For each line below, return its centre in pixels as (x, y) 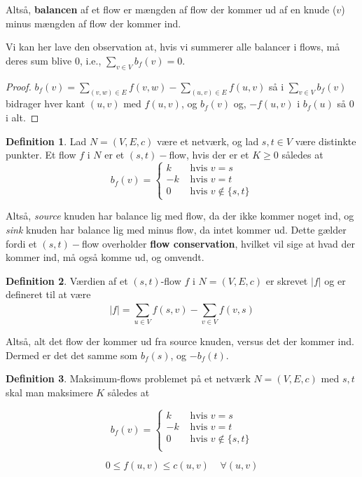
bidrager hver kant (46, 103)
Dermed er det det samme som (72, 355)
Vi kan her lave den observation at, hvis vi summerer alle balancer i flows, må (173, 47)
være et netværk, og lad (208, 141)
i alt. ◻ (22, 117)
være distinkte (326, 141)
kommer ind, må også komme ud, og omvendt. (105, 257)
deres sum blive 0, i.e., (54, 60)
